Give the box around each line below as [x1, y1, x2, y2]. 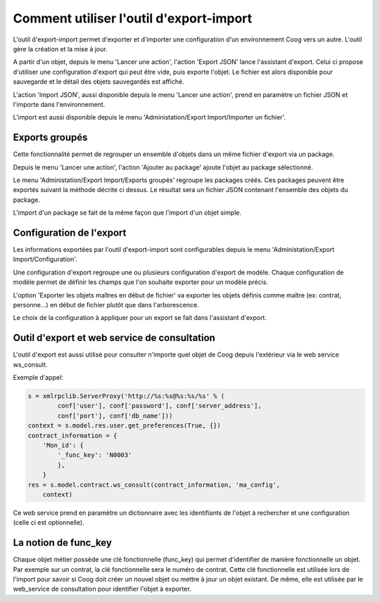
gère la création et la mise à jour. [13, 44, 108, 53]
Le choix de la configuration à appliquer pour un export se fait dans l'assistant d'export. [13, 314, 267, 322]
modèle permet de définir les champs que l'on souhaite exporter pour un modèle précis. [13, 278, 269, 286]
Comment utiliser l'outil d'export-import [13, 11, 253, 26]
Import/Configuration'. [13, 255, 77, 264]
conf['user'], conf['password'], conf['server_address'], [57, 402, 262, 410]
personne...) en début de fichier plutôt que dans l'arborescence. [13, 301, 200, 309]
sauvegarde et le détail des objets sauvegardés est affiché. [13, 77, 184, 86]
